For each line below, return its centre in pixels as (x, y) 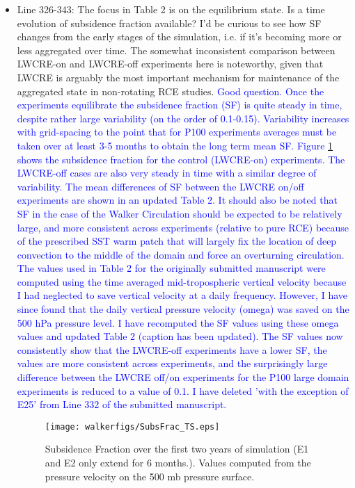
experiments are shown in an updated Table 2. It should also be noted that (177, 200)
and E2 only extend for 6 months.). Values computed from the (178, 463)
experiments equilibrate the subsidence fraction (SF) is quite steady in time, (180, 105)
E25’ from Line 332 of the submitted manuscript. (122, 404)
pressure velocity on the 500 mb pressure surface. (150, 476)
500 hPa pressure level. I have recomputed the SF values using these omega (178, 322)
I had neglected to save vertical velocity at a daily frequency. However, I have (182, 295)
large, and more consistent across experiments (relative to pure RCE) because (183, 227)
